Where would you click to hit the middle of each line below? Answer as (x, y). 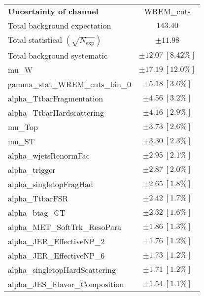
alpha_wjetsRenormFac (49, 155)
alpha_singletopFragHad (51, 184)
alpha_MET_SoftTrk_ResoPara (65, 227)
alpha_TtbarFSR (38, 198)
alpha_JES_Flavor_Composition (66, 284)
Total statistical (35, 40)
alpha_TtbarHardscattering (56, 113)
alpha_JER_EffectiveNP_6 (56, 255)
